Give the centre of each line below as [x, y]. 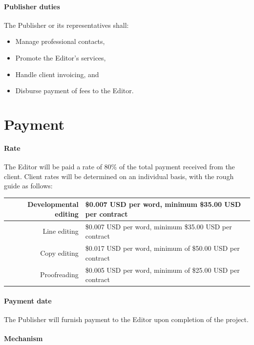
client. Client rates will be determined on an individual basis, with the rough [119, 176]
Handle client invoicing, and [57, 74]
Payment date [28, 300]
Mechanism [23, 338]
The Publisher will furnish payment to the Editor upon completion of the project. [126, 319]
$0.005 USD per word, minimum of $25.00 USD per [162, 270]
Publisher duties [32, 6]
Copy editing [59, 253]
